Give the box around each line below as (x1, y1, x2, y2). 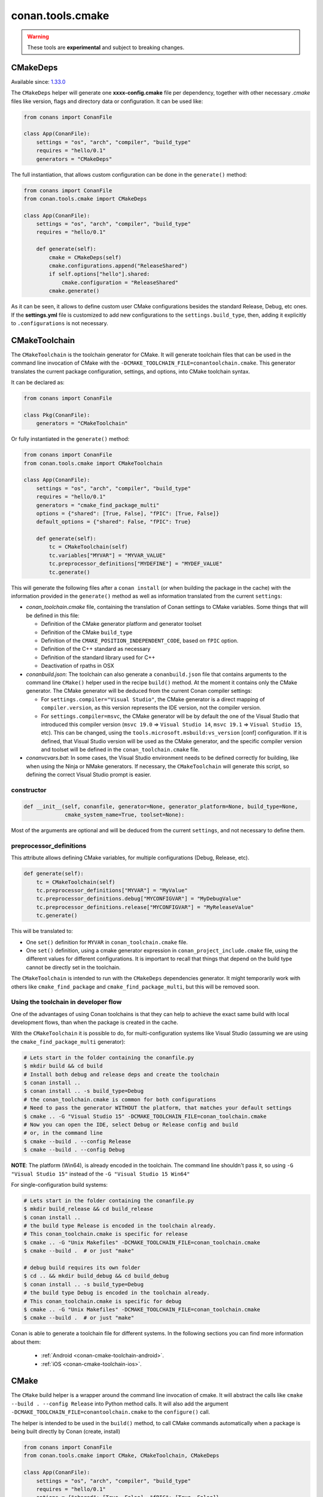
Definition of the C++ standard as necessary (41, 646, 151, 653)
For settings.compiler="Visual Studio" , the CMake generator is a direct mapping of (41, 695, 266, 703)
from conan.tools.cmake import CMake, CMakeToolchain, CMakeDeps (23, 1452, 220, 1459)
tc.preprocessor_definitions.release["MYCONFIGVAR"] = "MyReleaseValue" (36, 904, 254, 910)
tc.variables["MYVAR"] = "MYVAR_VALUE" (48, 551, 166, 559)
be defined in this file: (26, 611, 80, 619)
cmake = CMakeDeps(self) (48, 254, 122, 260)
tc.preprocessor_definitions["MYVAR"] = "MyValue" (36, 887, 188, 894)
